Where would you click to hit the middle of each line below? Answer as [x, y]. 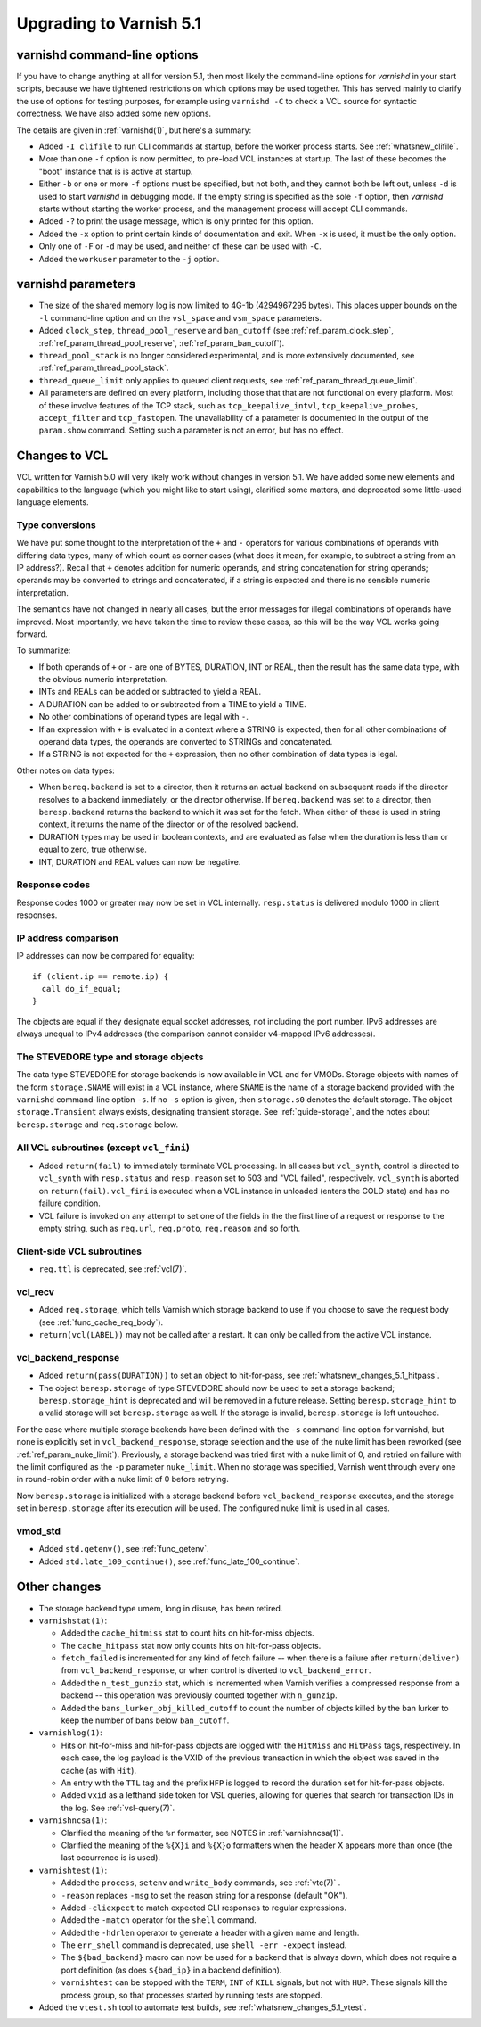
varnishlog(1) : [70, 1733]
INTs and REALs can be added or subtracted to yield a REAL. [150, 692]
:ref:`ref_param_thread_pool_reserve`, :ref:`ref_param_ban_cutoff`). [162, 342]
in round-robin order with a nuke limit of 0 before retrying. [122, 1479]
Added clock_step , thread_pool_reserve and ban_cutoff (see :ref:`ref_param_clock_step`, [216, 331]
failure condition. [70, 1203]
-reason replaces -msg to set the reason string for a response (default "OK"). [204, 1895]
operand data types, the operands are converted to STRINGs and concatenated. [186, 742]
